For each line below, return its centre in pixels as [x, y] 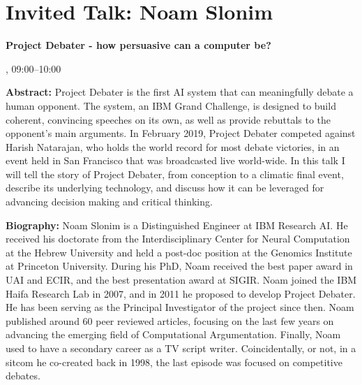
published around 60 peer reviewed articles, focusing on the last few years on [170, 320]
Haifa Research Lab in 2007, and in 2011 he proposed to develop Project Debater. [181, 293]
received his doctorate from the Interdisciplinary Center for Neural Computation [178, 239]
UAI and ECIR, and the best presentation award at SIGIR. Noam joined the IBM [181, 280]
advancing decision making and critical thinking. [109, 202]
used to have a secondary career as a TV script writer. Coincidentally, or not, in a [181, 348]
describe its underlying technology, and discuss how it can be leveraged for [165, 188]
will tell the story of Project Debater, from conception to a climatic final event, [175, 174]
